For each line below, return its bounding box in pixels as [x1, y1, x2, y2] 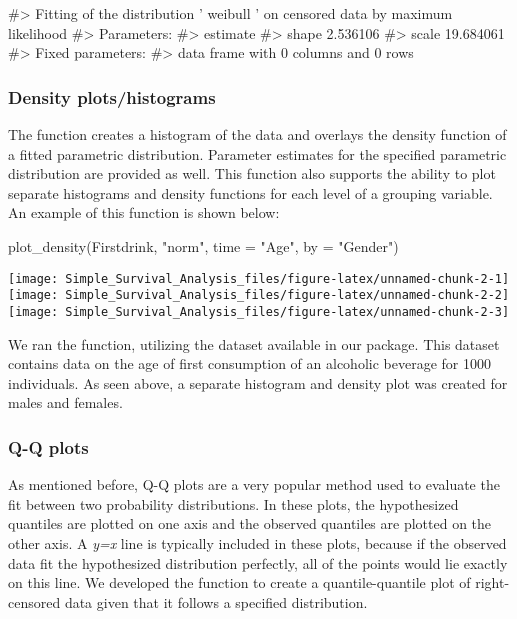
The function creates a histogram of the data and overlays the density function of [8, 124, 507, 144]
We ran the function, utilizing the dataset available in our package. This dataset [8, 333, 500, 354]
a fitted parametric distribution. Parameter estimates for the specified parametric [8, 143, 507, 164]
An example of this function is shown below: [8, 202, 280, 223]
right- [475, 572, 510, 593]
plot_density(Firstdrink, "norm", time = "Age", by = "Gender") [8, 235, 399, 256]
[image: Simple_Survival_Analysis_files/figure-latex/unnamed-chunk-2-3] [8, 304, 510, 319]
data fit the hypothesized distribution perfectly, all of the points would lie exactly [8, 552, 508, 573]
